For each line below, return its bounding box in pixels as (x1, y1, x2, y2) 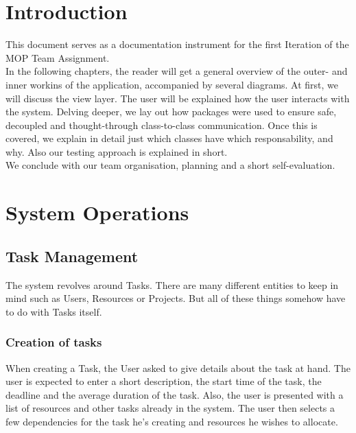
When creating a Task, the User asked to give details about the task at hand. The (5, 360, 351, 375)
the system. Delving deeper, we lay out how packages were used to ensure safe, (5, 104, 337, 119)
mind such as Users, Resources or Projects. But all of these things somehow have (5, 291, 346, 305)
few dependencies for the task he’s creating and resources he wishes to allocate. (5, 414, 338, 429)
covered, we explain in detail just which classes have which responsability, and (5, 131, 333, 145)
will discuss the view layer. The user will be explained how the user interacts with (5, 91, 350, 105)
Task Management (5, 245, 139, 266)
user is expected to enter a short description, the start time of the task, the (5, 374, 322, 388)
